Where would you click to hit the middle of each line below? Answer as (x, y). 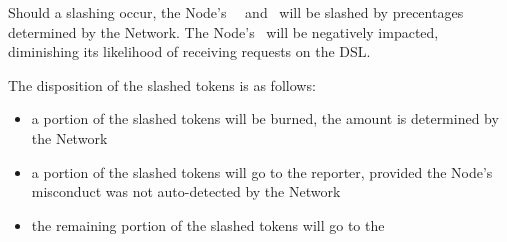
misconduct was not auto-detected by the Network (186, 191)
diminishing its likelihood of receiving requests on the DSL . (189, 51)
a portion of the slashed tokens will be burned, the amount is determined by (265, 118)
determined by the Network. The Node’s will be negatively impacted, (223, 31)
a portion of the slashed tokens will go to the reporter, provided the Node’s (262, 171)
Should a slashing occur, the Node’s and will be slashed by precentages (236, 12)
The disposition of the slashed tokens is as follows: (162, 84)
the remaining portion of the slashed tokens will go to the (208, 224)
